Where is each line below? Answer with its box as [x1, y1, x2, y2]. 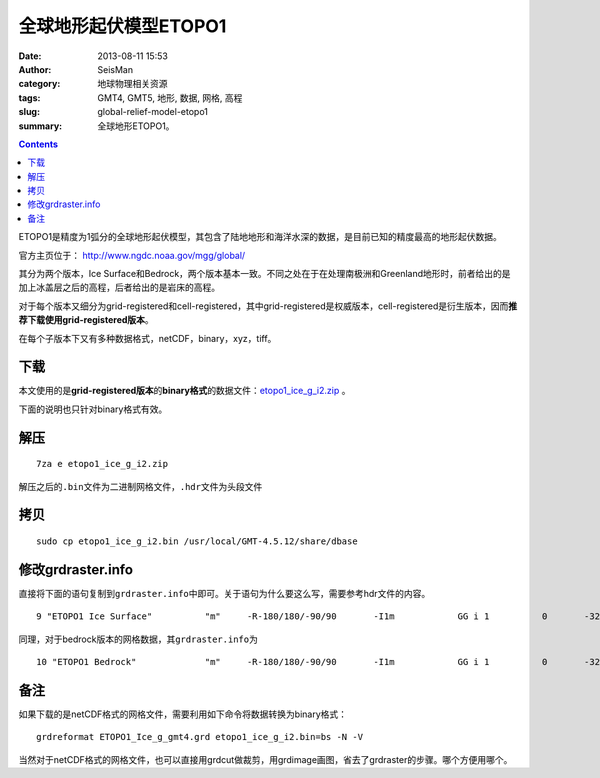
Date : [18, 50, 42, 62]
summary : [18, 120, 63, 132]
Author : [18, 63, 52, 75]
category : [18, 78, 61, 90]
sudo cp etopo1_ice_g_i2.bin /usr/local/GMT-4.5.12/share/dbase [36, 536, 359, 547]
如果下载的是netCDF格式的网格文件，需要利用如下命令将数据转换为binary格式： [18, 708, 348, 720]
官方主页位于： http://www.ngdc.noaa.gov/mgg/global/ [18, 249, 246, 261]
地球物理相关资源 [97, 78, 168, 90]
